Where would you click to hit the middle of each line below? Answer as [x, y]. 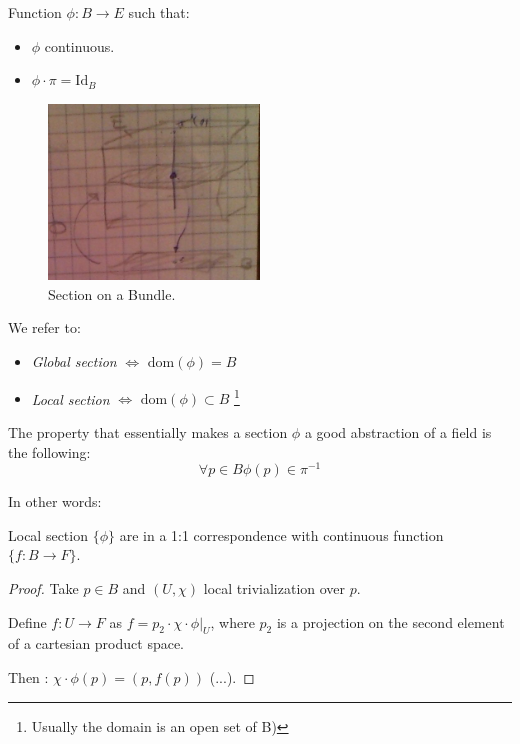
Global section [74, 361]
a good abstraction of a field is [398, 431]
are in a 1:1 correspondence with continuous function [281, 534]
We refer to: [44, 327]
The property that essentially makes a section [148, 431]
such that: [159, 12]
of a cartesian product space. [96, 643]
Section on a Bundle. [112, 293]
